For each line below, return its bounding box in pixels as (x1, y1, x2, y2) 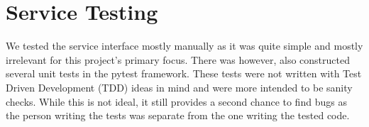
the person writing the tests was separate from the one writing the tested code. (6, 108, 350, 123)
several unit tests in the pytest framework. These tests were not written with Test (6, 66, 362, 81)
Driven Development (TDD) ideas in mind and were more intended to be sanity (6, 79, 353, 94)
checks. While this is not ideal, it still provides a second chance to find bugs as (6, 94, 347, 109)
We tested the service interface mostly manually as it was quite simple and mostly (6, 38, 363, 53)
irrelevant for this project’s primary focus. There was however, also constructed (6, 52, 350, 67)
